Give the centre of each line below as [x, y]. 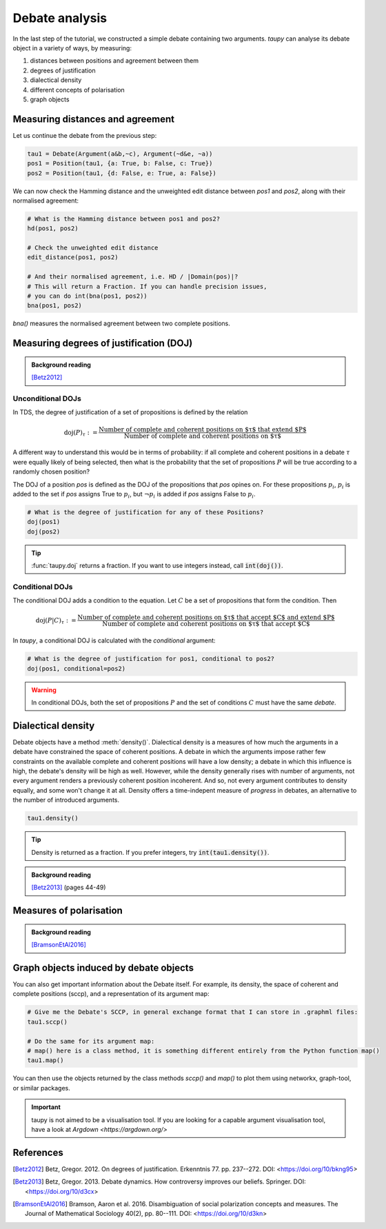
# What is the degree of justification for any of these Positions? [145, 512]
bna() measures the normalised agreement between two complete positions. [122, 323]
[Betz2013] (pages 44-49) [69, 887]
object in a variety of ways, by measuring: [72, 48]
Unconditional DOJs [47, 398]
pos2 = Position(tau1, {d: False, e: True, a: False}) [122, 173]
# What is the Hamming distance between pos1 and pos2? [124, 219]
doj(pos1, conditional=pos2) [77, 668]
